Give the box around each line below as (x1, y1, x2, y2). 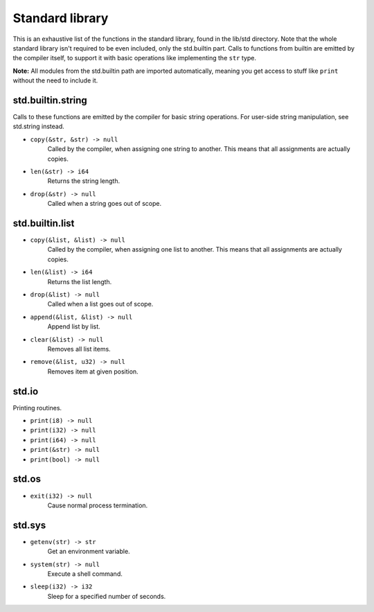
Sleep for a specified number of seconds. (47, 592, 166, 600)
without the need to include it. (12, 76, 98, 85)
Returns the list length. (47, 277, 112, 286)
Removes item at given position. (47, 367, 139, 376)
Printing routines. (12, 403, 62, 412)
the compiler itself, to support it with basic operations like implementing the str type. (12, 54, 256, 62)
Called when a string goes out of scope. (47, 200, 162, 208)
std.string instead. (12, 122, 65, 131)
